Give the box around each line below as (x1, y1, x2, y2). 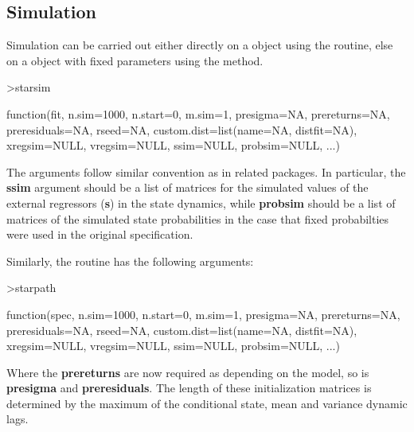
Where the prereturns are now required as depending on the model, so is (6, 364, 369, 380)
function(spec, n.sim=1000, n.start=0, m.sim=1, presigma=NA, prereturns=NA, (6, 306, 400, 322)
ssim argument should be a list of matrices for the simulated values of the (6, 179, 369, 196)
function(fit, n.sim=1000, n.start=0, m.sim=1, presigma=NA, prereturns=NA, (6, 105, 390, 122)
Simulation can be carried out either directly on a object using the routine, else (6, 37, 393, 53)
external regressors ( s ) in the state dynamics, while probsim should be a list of (6, 194, 396, 211)
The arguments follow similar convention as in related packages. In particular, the (6, 163, 406, 180)
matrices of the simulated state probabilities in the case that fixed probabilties (6, 210, 389, 227)
